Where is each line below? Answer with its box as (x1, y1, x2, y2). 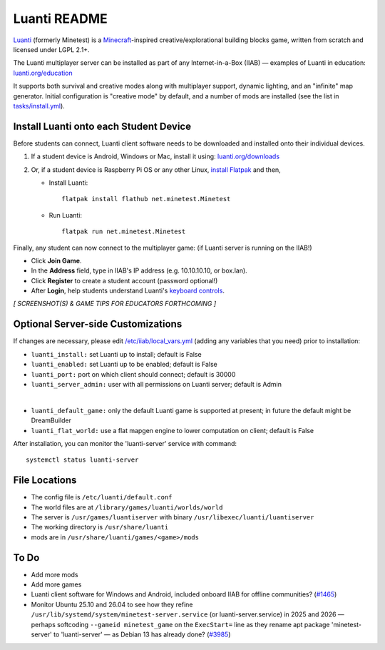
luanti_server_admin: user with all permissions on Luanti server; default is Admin (31, 380, 282, 388)
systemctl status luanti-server (26, 456, 139, 464)
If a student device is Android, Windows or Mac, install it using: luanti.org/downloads (31, 152, 280, 161)
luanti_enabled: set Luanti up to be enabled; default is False (31, 360, 217, 369)
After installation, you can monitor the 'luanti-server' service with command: (13, 439, 237, 447)
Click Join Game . (31, 256, 82, 265)
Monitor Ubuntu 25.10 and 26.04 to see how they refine (31, 600, 193, 609)
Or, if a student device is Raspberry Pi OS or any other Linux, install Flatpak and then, (31, 165, 281, 174)
